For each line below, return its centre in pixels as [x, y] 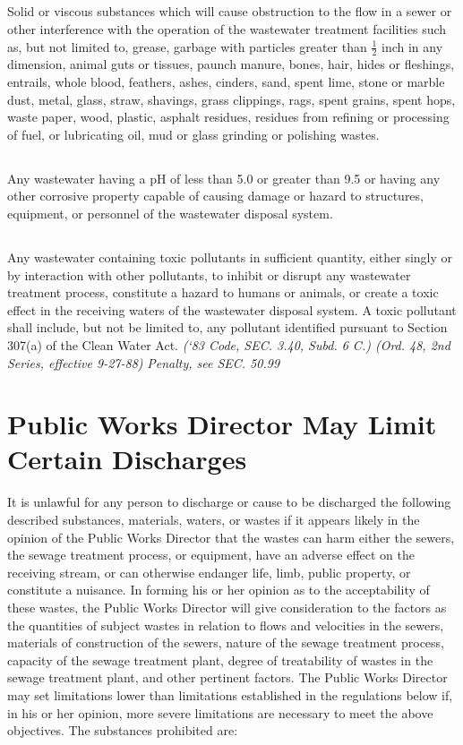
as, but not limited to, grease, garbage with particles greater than [187, 46]
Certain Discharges [127, 459]
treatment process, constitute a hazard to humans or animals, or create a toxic [223, 292]
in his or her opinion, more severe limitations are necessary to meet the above [220, 712]
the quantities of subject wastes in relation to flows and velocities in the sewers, [226, 625]
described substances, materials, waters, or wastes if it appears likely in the [214, 519]
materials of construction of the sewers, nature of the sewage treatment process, [226, 642]
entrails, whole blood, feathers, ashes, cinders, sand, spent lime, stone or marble [226, 81]
